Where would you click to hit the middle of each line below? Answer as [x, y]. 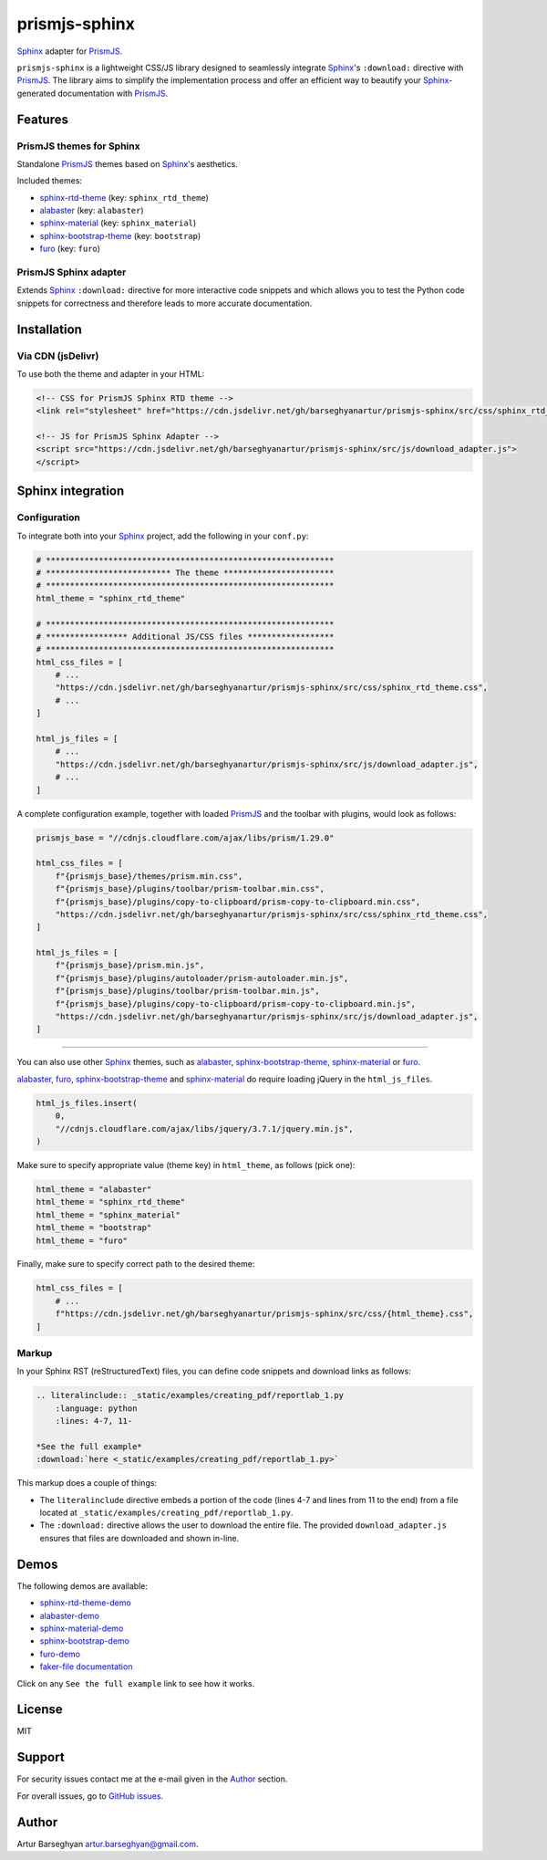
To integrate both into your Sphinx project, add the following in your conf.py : [163, 536]
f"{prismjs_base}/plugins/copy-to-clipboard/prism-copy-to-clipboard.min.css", [238, 902]
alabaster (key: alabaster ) [92, 211]
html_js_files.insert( [87, 1103]
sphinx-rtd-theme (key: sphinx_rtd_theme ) [124, 197]
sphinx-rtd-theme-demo [85, 1603]
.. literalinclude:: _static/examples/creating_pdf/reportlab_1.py [190, 1395]
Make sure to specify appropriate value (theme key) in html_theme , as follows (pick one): [186, 1165]
